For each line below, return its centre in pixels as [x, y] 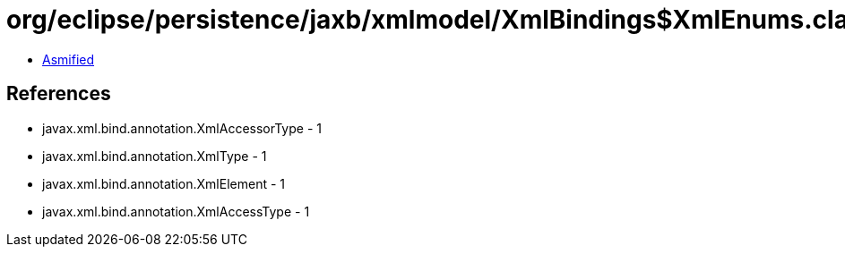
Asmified [69, 59]
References [59, 94]
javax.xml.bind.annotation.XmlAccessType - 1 [176, 211]
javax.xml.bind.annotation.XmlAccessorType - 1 [182, 128]
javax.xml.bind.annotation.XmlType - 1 [155, 156]
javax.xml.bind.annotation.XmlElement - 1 [164, 183]
